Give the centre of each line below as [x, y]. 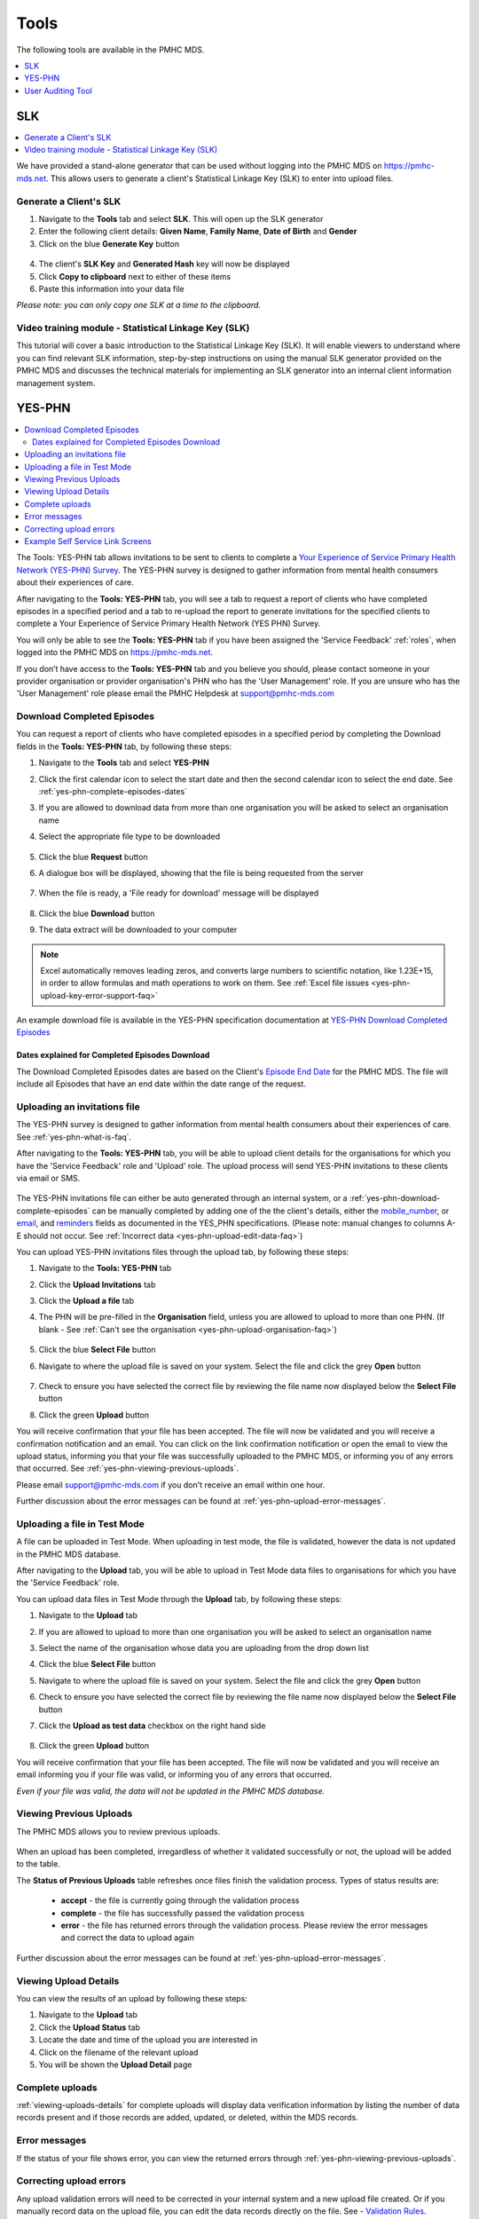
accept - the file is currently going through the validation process [180, 1900]
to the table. [39, 1864]
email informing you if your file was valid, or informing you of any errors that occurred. [174, 1774]
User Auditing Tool [58, 91]
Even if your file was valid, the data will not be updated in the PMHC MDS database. [171, 1791]
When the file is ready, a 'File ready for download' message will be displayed [179, 893]
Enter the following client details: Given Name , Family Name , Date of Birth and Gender [198, 232]
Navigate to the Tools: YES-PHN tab [105, 1268]
